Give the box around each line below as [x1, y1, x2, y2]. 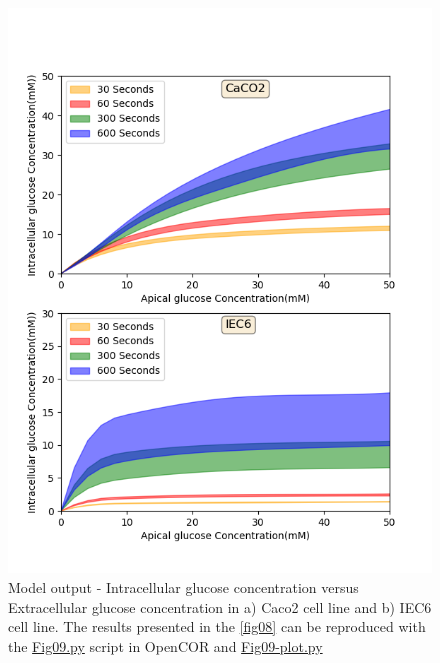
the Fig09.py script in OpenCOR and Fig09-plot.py [8, 635, 323, 656]
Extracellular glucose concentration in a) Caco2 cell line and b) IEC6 [8, 596, 432, 617]
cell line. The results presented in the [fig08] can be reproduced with [8, 616, 426, 637]
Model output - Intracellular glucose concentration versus [8, 576, 359, 597]
